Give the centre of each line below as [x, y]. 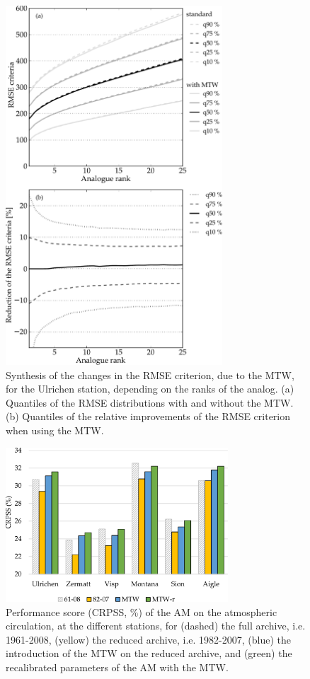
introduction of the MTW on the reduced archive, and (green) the [149, 653]
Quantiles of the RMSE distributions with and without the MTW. [150, 402]
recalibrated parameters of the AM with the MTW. [117, 667]
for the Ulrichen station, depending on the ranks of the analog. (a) [150, 389]
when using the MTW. [55, 430]
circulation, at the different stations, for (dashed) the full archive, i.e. [156, 626]
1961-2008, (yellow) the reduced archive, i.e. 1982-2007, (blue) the [148, 639]
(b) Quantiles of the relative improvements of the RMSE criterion [148, 416]
